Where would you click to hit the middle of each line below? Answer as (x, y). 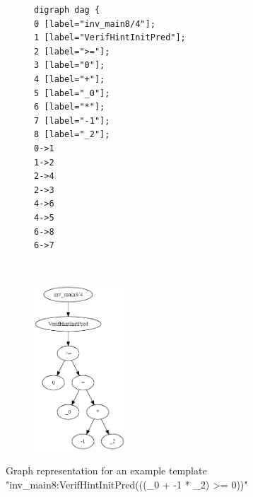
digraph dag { (67, 10)
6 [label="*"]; (70, 107)
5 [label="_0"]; (72, 93)
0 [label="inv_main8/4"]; (95, 24)
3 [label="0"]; (70, 65)
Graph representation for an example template (106, 470)
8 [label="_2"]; (72, 135)
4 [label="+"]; (70, 79)
